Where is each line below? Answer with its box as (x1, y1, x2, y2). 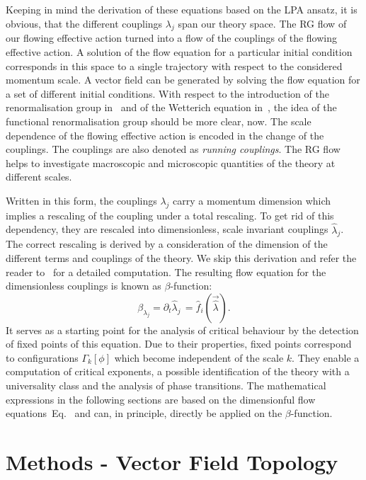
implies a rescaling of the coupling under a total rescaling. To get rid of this (6, 207, 334, 222)
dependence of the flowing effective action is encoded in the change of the (6, 127, 324, 142)
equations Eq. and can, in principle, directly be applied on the (6, 406, 282, 421)
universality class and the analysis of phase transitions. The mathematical (6, 378, 326, 393)
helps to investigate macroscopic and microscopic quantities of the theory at (6, 155, 336, 170)
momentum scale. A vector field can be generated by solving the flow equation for (6, 72, 360, 87)
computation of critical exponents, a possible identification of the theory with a (6, 364, 350, 379)
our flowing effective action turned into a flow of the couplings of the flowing (6, 30, 337, 45)
